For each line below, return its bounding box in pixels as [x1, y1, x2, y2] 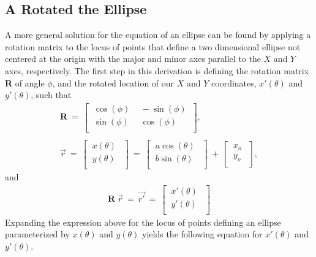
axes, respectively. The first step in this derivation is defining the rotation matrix [5, 64, 309, 77]
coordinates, [211, 76, 257, 89]
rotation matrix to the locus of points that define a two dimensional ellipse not [5, 40, 301, 53]
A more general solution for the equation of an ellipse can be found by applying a [5, 28, 311, 41]
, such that [31, 88, 72, 101]
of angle [15, 76, 45, 89]
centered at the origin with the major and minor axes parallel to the [5, 52, 261, 65]
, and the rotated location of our [52, 76, 175, 89]
